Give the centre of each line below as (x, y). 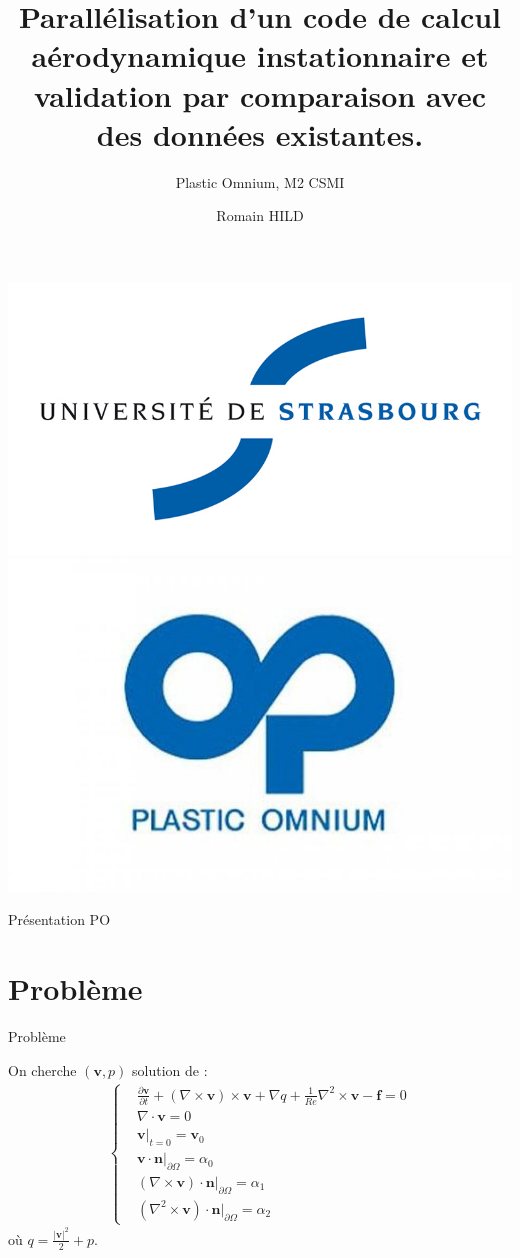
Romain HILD (260, 215)
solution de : (170, 1069)
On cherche (42, 1069)
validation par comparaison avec (260, 94)
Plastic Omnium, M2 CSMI (260, 181)
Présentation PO (59, 919)
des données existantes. (260, 133)
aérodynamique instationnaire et (260, 55)
